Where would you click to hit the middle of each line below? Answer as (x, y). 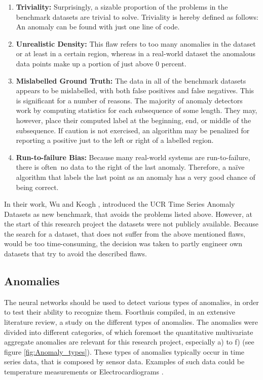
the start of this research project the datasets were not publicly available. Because (131, 224)
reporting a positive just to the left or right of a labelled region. (115, 140)
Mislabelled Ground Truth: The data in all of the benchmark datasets (131, 80)
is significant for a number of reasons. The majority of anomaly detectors (129, 100)
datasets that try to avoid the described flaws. (76, 254)
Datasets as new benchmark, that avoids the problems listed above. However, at (128, 214)
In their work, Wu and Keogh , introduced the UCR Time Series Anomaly (120, 204)
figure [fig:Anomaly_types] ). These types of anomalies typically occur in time (124, 351)
